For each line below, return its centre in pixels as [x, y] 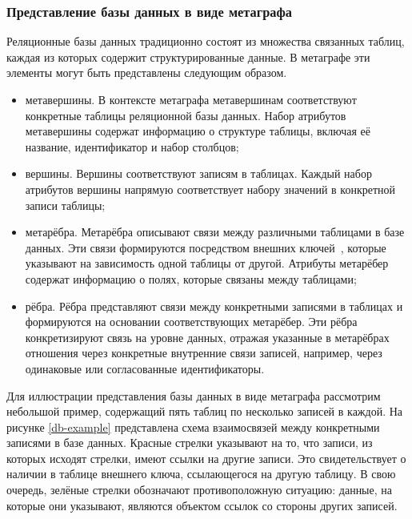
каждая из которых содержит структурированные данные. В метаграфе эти [188, 56]
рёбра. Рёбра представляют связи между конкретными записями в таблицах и [214, 306]
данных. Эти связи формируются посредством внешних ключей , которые [206, 247]
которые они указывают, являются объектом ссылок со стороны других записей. [202, 505]
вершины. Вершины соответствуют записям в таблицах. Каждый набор [198, 173]
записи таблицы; [65, 205]
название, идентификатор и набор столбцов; [132, 146]
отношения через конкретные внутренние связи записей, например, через [204, 353]
